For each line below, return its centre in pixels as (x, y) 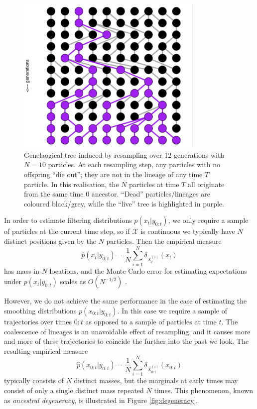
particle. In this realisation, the (71, 184)
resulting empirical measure (46, 351)
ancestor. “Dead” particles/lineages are (151, 194)
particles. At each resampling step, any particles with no (134, 164)
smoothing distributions (40, 310)
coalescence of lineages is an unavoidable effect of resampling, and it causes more (127, 331)
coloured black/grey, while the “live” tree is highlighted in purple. (124, 203)
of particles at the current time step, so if (67, 231)
